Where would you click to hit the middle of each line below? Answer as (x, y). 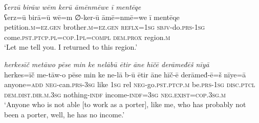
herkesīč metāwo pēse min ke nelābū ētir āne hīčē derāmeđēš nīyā (107, 64)
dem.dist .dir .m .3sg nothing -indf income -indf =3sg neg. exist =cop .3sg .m (115, 94)
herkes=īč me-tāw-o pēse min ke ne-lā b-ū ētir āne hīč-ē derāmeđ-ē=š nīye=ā (125, 74)
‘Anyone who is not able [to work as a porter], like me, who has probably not (125, 104)
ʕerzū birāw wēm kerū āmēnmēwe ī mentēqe (73, 7)
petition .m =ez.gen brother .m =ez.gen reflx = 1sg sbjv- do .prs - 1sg (105, 27)
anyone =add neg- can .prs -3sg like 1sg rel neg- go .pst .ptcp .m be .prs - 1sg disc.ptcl (130, 84)
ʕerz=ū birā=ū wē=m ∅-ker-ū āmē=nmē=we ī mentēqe (92, 17)
